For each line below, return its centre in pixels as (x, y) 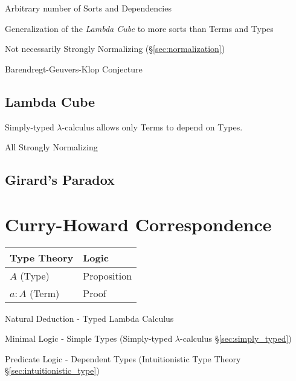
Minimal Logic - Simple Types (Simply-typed (89, 338)
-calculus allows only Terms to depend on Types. (152, 126)
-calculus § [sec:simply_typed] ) (236, 338)
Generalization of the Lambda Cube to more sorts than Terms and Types (139, 28)
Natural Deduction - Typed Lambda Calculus (89, 318)
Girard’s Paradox (60, 180)
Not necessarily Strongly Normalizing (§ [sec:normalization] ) (115, 49)
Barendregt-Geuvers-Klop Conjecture (74, 69)
